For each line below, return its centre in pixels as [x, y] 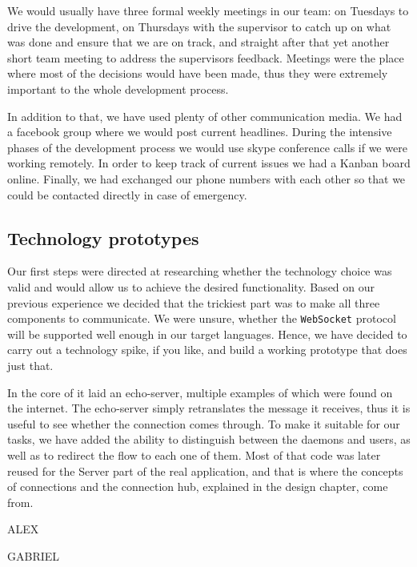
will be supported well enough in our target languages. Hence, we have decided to [207, 334]
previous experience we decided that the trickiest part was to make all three [194, 302]
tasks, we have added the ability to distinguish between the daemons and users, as [209, 439]
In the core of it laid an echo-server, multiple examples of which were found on [200, 392]
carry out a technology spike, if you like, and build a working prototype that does [207, 350]
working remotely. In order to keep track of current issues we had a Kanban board [209, 163]
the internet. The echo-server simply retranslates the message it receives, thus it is [209, 408]
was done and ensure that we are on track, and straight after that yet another [198, 42]
